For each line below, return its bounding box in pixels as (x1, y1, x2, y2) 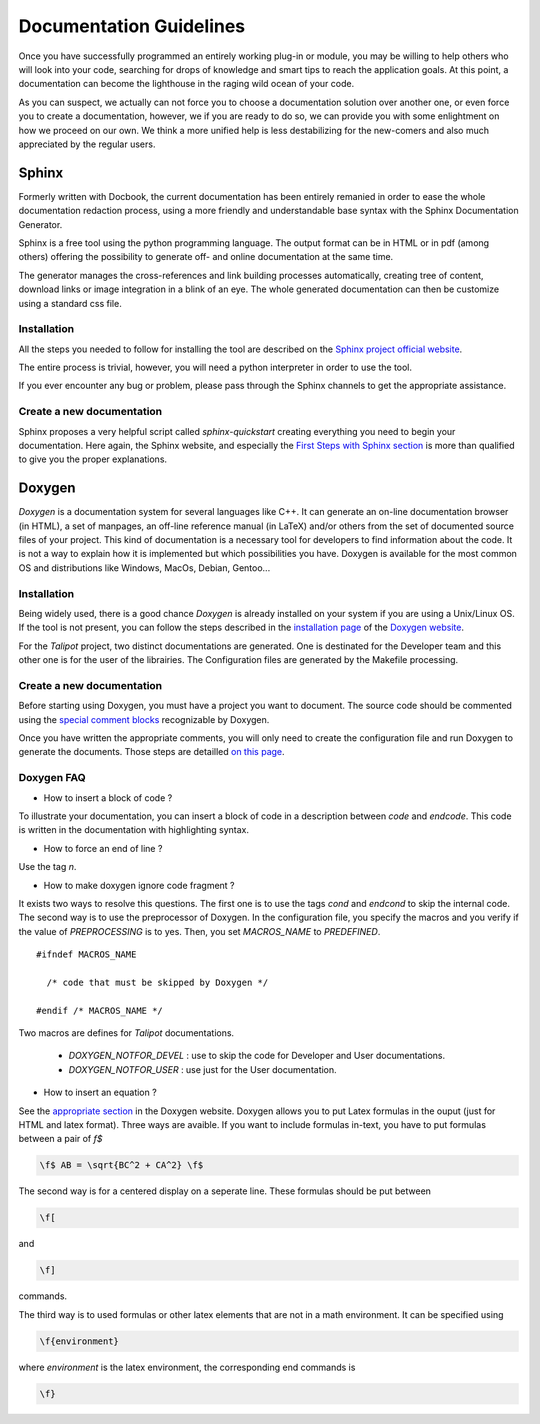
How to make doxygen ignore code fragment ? (43, 879, 235, 891)
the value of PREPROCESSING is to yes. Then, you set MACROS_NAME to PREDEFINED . (18, 925, 381, 937)
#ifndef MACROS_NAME (36, 949, 137, 960)
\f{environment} (39, 1335, 120, 1347)
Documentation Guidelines (18, 15, 246, 37)
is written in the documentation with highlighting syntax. (18, 824, 250, 836)
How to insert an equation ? (43, 1086, 157, 1099)
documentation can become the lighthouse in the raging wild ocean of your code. (18, 78, 355, 90)
